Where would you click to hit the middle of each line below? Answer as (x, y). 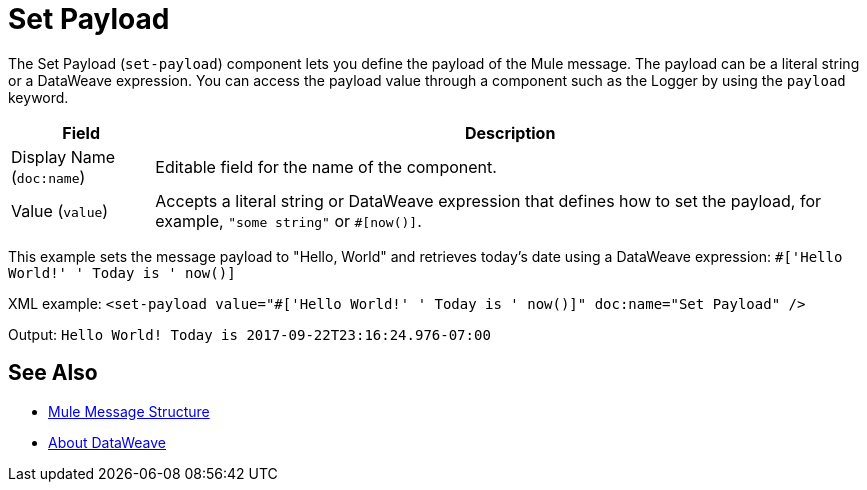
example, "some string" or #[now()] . (288, 220)
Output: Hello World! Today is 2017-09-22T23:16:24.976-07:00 (249, 334)
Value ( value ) (60, 210)
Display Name (63, 156)
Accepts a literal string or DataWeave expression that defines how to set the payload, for (488, 200)
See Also (53, 373)
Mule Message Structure (129, 411)
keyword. (38, 97)
